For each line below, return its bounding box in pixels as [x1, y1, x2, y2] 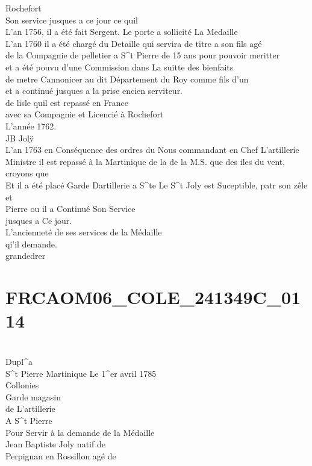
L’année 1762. [5, 119, 57, 132]
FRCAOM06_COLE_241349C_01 [5, 285, 301, 309]
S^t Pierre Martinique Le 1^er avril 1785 [5, 367, 157, 379]
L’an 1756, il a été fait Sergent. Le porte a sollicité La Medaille [5, 25, 238, 38]
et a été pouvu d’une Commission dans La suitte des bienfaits [5, 60, 234, 73]
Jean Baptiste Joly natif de [5, 438, 105, 450]
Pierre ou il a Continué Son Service [5, 202, 136, 215]
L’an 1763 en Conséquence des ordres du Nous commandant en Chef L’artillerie [5, 143, 299, 156]
